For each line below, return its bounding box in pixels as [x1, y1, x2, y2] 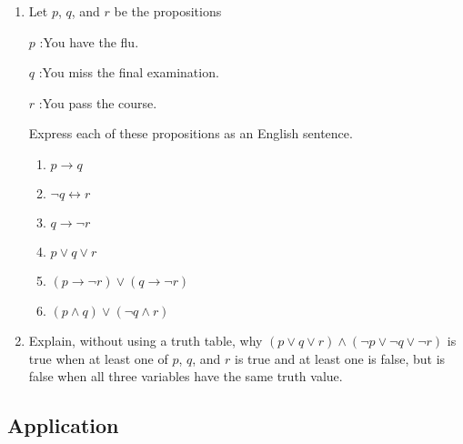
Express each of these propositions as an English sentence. [28, 124, 353, 143]
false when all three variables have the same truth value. [28, 367, 343, 386]
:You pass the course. [38, 93, 157, 112]
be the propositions [114, 2, 222, 20]
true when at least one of [28, 348, 168, 368]
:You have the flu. [39, 32, 139, 51]
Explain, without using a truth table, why [28, 330, 263, 349]
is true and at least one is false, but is [235, 348, 446, 368]
